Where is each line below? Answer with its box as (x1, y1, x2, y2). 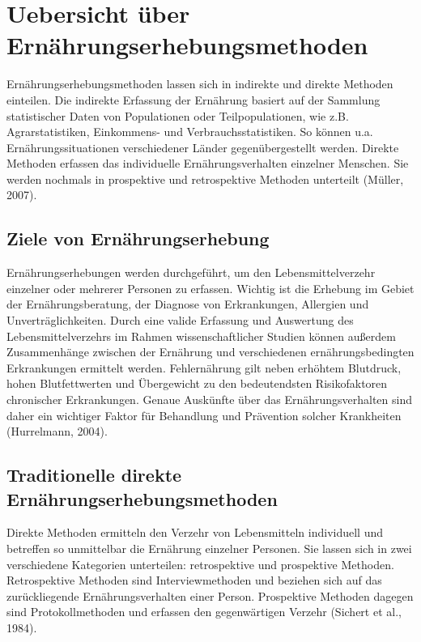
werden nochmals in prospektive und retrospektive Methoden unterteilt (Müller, (6, 170, 404, 187)
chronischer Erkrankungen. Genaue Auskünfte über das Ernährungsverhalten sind (6, 391, 413, 408)
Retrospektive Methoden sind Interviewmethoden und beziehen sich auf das (6, 572, 382, 589)
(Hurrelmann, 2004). (6, 423, 108, 440)
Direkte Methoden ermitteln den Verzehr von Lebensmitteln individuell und (6, 524, 384, 541)
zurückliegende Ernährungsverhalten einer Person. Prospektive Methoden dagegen (6, 587, 414, 604)
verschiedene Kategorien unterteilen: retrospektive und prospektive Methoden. (6, 555, 394, 572)
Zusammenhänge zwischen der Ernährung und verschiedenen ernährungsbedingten (6, 343, 415, 360)
